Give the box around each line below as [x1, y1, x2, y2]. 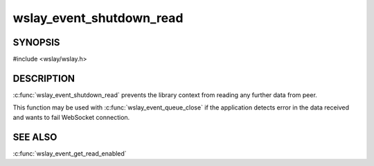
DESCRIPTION [12, 72, 75, 84]
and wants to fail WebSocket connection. [12, 113, 130, 121]
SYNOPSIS [12, 37, 60, 48]
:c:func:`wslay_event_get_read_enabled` [12, 149, 127, 158]
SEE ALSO [12, 131, 57, 143]
